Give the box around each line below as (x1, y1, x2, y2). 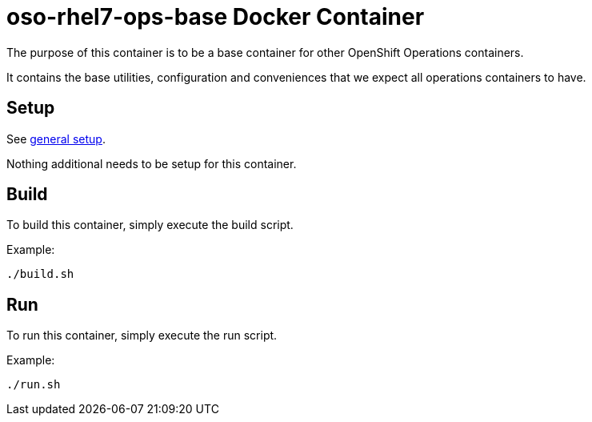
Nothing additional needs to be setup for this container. (6, 156, 297, 171)
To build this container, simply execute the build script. (6, 218, 294, 232)
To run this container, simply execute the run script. (6, 328, 278, 343)
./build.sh (6, 267, 74, 281)
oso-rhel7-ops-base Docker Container (6, 3, 425, 30)
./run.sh (6, 378, 61, 392)
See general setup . (6, 131, 106, 146)
